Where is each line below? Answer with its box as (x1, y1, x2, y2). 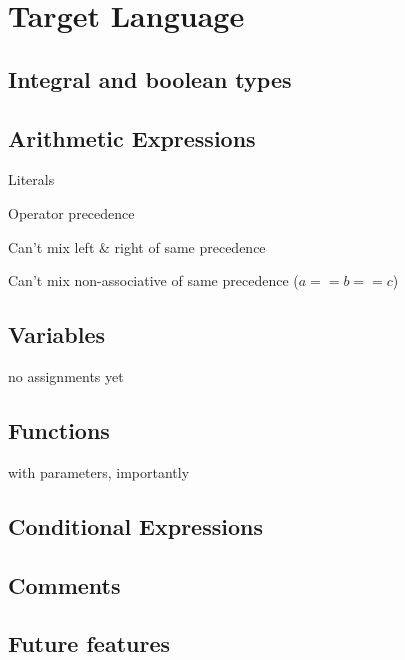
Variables (8, 319, 106, 350)
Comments (8, 569, 121, 600)
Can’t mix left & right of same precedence (8, 236, 266, 257)
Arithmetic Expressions (8, 122, 256, 153)
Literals (8, 169, 55, 190)
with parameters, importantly (8, 461, 190, 482)
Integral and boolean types (8, 63, 292, 94)
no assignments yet (8, 365, 124, 386)
